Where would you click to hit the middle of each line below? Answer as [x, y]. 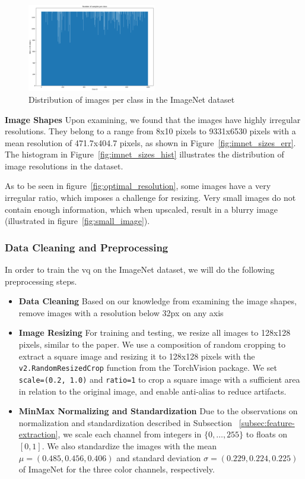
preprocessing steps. [41, 281]
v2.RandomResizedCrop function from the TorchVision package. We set [148, 368]
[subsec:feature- [267, 422]
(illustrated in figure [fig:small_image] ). [77, 221]
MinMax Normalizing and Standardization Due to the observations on [158, 411]
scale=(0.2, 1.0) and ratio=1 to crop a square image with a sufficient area [159, 379]
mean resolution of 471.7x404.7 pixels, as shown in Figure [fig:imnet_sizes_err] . [150, 142]
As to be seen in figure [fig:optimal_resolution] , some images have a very [138, 186]
